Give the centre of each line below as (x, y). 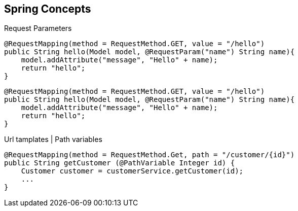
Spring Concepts (48, 9)
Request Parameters (38, 28)
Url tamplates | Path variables (53, 139)
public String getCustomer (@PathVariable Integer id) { (120, 163)
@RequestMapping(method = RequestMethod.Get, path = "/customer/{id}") (150, 155)
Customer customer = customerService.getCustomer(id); (132, 171)
